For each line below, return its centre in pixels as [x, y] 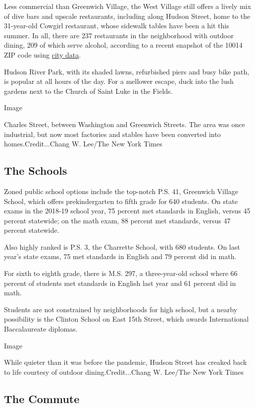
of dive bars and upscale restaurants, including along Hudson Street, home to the [127, 16]
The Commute [42, 398]
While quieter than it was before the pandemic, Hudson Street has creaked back [126, 362]
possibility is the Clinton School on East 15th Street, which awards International [127, 319]
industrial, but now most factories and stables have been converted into [112, 134]
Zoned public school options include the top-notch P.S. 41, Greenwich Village [121, 191]
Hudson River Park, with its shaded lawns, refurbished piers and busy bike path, [127, 71]
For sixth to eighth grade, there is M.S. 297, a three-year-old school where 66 [121, 273]
